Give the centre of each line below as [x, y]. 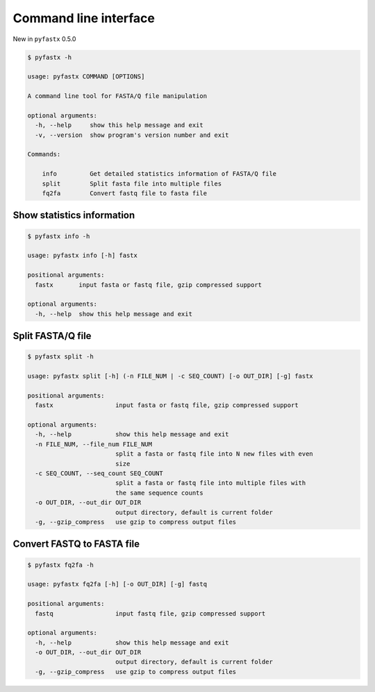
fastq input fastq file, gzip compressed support [150, 613]
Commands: [44, 154]
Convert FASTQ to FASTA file [76, 544]
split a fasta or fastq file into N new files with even [214, 454]
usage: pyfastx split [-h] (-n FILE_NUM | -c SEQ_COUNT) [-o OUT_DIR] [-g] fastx [170, 376]
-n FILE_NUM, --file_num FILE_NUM [94, 444]
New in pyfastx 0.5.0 [44, 39]
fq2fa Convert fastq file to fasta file [125, 193]
